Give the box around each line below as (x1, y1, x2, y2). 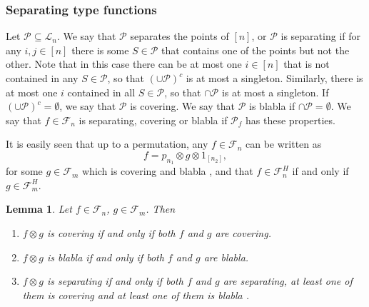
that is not (283, 56, 330, 71)
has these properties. (246, 112, 335, 127)
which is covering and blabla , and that (81, 163, 253, 178)
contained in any (6, 71, 79, 85)
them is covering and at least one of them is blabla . (22, 287, 250, 302)
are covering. (215, 225, 271, 240)
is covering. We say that (130, 99, 235, 114)
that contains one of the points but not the (161, 42, 350, 57)
